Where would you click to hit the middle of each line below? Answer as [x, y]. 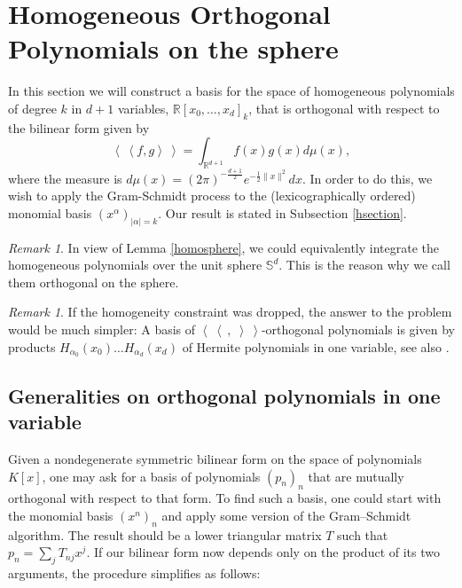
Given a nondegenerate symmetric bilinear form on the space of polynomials [215, 459]
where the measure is [65, 178]
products [32, 346]
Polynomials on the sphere [173, 48]
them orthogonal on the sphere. [94, 282]
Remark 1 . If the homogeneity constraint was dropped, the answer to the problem [230, 312]
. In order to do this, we [367, 178]
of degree [32, 108]
